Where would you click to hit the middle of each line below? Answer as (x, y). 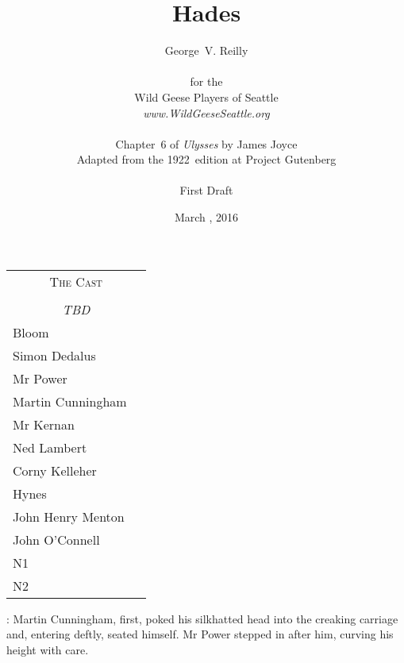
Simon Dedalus (54, 355)
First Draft (206, 190)
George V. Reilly (206, 50)
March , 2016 (206, 217)
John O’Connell (56, 539)
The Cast (76, 281)
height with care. (48, 649)
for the (206, 81)
